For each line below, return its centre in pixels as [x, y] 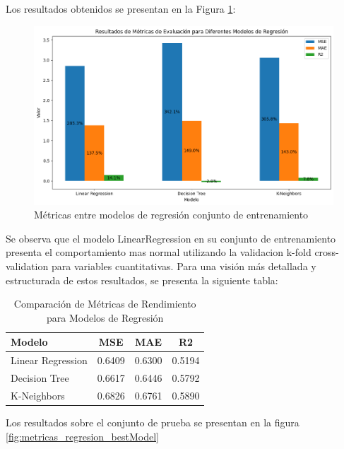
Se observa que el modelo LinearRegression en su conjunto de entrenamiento [171, 238]
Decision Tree [40, 377]
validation [27, 266]
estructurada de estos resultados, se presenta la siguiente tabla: [142, 280]
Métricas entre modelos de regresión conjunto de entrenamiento [171, 215]
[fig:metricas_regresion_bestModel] [82, 436]
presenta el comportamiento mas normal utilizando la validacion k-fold [159, 252]
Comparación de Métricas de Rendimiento [105, 304]
